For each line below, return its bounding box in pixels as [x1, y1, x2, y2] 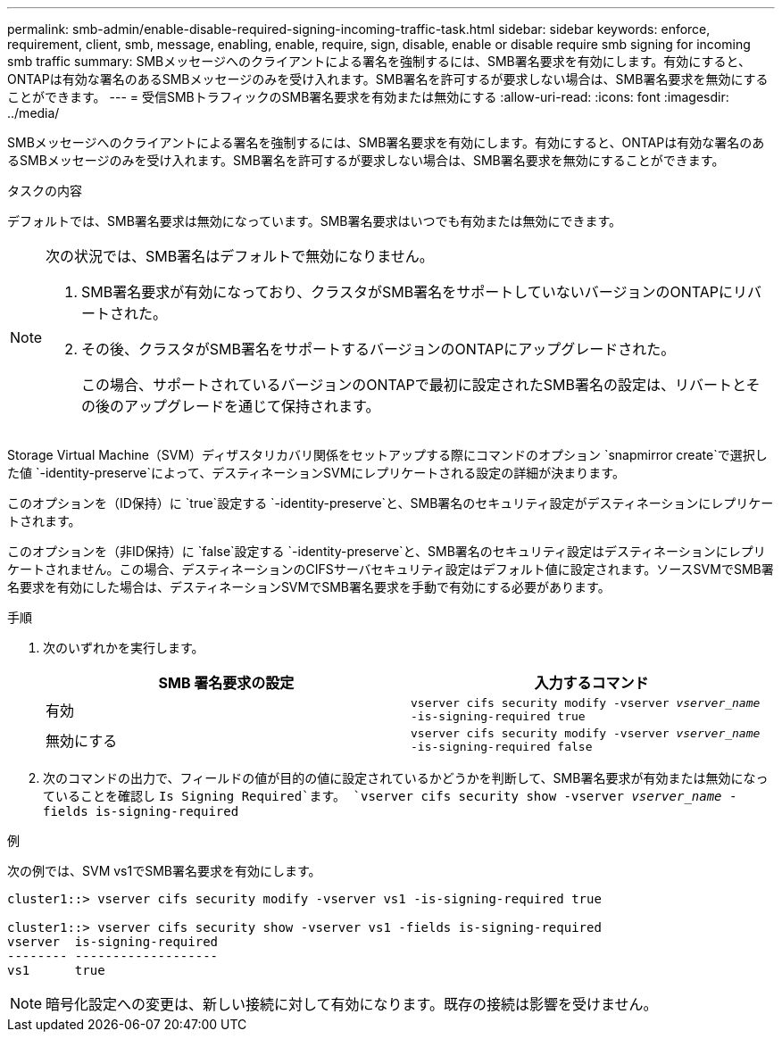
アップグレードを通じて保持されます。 [124, 397, 380, 415]
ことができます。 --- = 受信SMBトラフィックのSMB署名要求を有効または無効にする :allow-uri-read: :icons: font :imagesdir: [7, 89, 729, 104]
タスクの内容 [7, 183, 82, 198]
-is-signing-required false [411, 740, 593, 753]
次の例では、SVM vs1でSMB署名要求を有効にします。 [7, 863, 321, 878]
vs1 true [7, 963, 105, 977]
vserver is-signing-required [7, 935, 219, 949]
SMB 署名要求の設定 [158, 674, 295, 692]
